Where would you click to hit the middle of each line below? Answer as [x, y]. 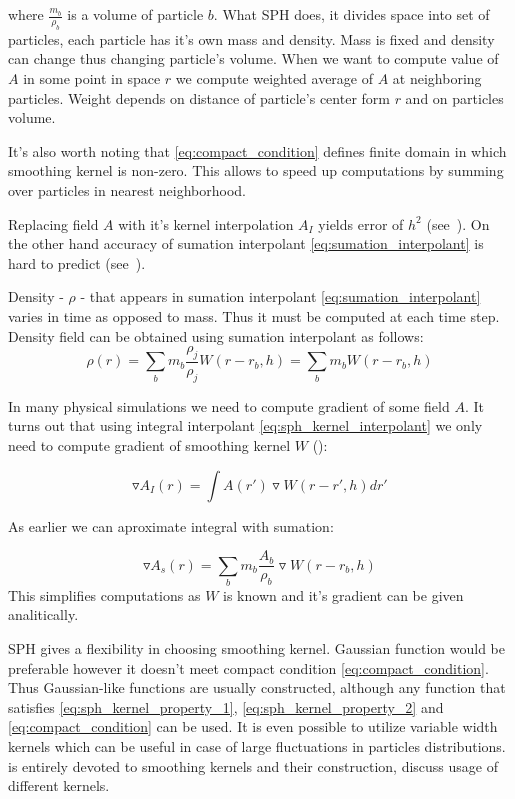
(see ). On [458, 223]
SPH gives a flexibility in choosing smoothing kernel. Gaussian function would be [256, 648]
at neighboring [437, 77]
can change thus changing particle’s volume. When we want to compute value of [253, 58]
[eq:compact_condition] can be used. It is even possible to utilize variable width [253, 726]
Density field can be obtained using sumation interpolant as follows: [216, 335]
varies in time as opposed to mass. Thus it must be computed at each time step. [254, 315]
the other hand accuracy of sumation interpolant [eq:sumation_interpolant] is [246, 243]
